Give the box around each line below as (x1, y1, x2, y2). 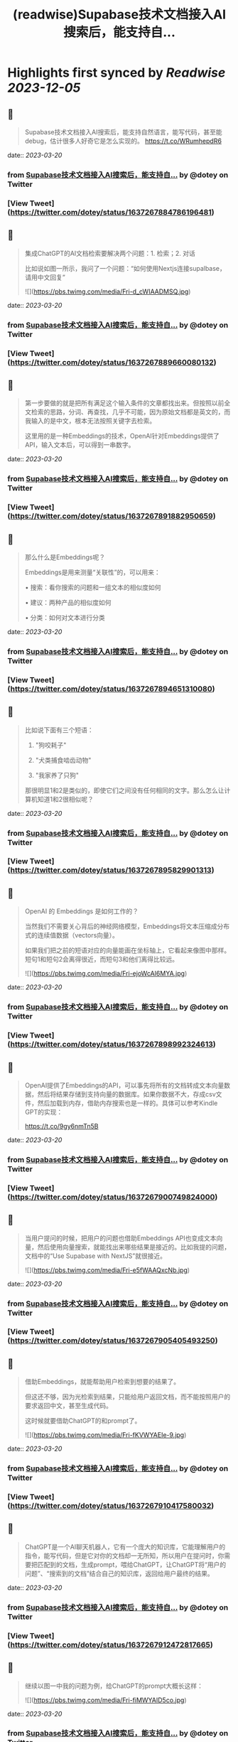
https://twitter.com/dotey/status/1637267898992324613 (10, 1039, 213, 1049)
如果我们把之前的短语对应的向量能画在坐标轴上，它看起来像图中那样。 (24, 946, 231, 955)
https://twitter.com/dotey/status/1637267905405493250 (10, 1335, 215, 1345)
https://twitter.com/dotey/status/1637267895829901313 (10, 865, 212, 875)
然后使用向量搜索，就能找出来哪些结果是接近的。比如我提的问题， (37, 1242, 231, 1251)
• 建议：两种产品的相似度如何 (24, 598, 112, 606)
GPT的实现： (24, 1107, 63, 1116)
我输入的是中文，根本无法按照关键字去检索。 (24, 416, 156, 425)
